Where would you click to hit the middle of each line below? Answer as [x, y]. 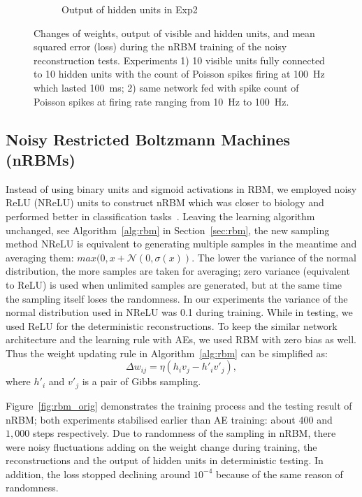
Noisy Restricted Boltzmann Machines [148, 139]
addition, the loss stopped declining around [98, 474]
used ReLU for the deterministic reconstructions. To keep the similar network [172, 325]
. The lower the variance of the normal [274, 257]
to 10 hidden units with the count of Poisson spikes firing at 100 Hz [179, 74]
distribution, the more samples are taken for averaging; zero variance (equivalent [178, 271]
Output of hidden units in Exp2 [130, 9]
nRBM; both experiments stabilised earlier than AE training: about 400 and [169, 419]
